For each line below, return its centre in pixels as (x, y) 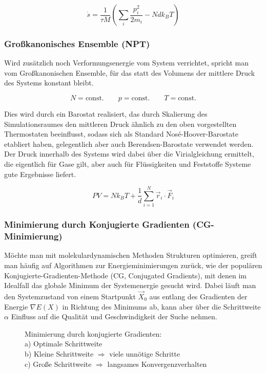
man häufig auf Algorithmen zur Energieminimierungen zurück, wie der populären (133, 265)
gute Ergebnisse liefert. (40, 174)
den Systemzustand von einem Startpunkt (70, 297)
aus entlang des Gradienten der (198, 297)
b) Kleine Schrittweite (59, 353)
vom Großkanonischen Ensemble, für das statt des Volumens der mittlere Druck (130, 72)
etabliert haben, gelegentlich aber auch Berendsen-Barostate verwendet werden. (129, 144)
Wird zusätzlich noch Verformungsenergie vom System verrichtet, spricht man (126, 63)
